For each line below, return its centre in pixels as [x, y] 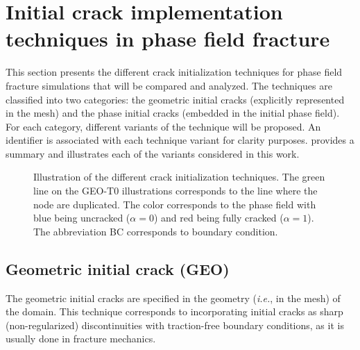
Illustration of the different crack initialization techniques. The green [179, 177]
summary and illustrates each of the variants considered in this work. [153, 153]
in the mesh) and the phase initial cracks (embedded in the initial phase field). [173, 113]
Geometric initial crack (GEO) [118, 268]
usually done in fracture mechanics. [81, 339]
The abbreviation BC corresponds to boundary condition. [156, 231]
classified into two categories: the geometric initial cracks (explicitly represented [175, 99]
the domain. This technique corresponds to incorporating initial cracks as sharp [174, 311]
